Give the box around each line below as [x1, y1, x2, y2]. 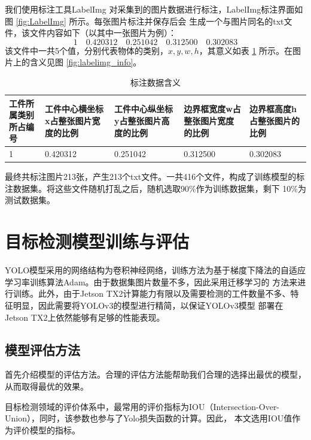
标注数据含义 [130, 76, 181, 88]
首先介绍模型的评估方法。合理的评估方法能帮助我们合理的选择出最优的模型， [5, 368, 306, 381]
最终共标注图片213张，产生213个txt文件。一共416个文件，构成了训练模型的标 [5, 170, 305, 183]
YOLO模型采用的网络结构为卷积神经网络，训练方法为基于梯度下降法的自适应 [5, 264, 306, 276]
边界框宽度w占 [184, 103, 241, 115]
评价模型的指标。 [13, 423, 80, 436]
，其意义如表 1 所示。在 [199, 44, 293, 56]
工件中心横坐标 [45, 103, 104, 115]
